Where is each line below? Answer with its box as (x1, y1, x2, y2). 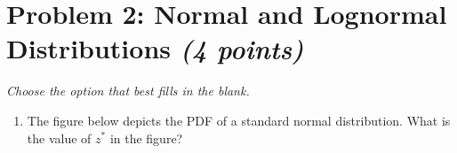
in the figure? (109, 128, 183, 147)
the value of (27, 128, 92, 147)
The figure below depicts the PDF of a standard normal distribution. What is (27, 111, 451, 129)
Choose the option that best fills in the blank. (6, 81, 250, 100)
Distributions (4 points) (6, 30, 304, 67)
